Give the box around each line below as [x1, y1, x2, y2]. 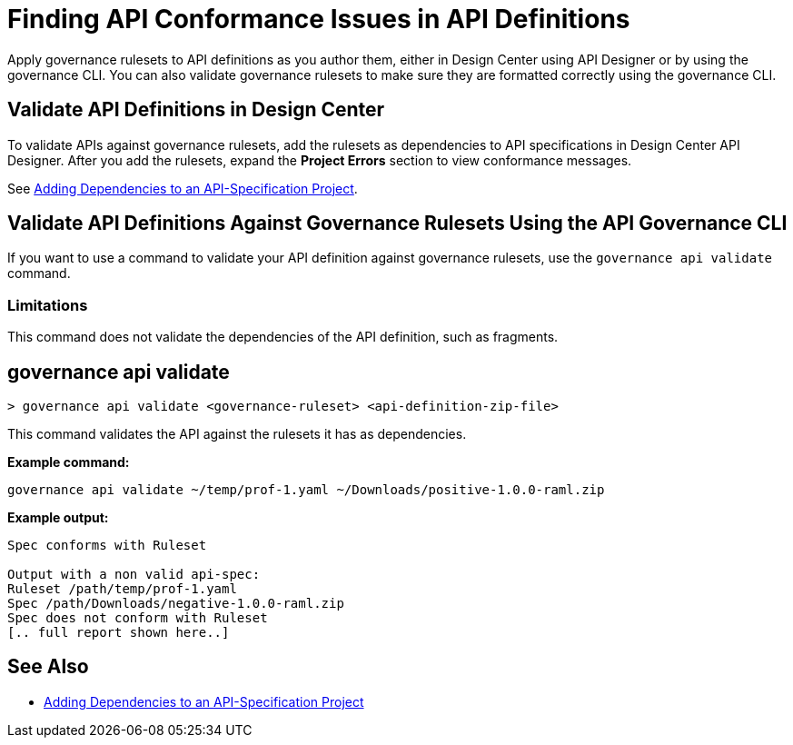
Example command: [7, 454, 130, 471]
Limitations [7, 295, 88, 314]
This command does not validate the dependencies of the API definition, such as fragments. [7, 329, 559, 345]
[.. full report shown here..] [7, 625, 230, 641]
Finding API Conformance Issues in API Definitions [7, 4, 630, 35]
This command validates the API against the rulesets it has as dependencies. [7, 426, 467, 442]
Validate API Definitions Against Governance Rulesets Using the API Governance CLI [7, 212, 788, 235]
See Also [7, 655, 89, 679]
